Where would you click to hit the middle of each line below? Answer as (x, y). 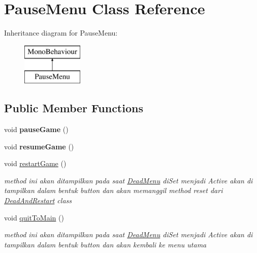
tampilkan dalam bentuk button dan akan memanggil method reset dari (114, 190)
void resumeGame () (39, 146)
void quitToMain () (34, 217)
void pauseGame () (36, 129)
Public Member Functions (74, 108)
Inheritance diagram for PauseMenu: (61, 33)
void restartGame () (35, 163)
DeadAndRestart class (38, 200)
